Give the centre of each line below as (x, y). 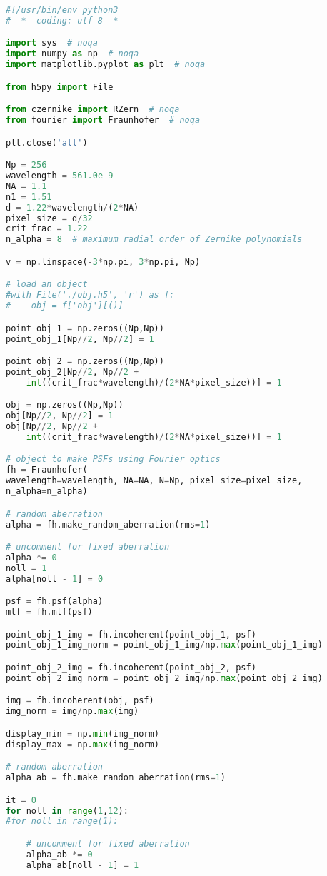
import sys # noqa (52, 43)
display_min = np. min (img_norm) (82, 734)
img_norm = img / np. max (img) (72, 711)
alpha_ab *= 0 (59, 854)
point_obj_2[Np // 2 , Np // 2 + (72, 372)
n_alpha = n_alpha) (47, 492)
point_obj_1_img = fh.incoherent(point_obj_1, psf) (131, 634)
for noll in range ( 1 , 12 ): (67, 811)
